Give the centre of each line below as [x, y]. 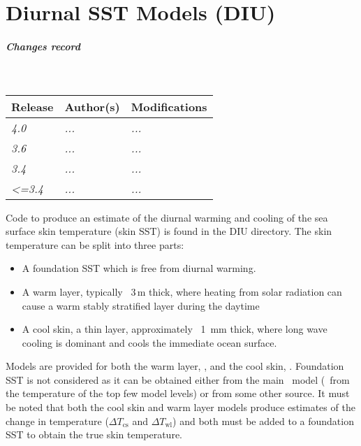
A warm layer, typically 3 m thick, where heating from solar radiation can [182, 291]
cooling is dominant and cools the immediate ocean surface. [149, 342]
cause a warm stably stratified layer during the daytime [141, 305]
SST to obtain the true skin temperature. [94, 434]
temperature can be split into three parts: [95, 244]
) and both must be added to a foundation [263, 420]
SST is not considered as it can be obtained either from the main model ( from [178, 379]
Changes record [43, 46]
